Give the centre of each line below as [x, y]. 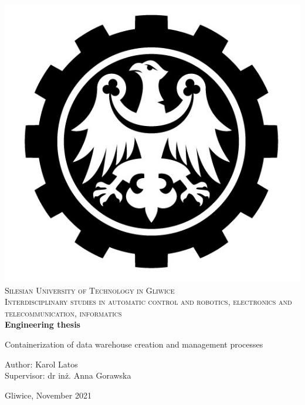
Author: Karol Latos [41, 364]
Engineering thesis [43, 324]
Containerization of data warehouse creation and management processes [134, 344]
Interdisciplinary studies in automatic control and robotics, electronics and [148, 302]
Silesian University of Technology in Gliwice [90, 290]
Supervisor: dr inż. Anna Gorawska [68, 375]
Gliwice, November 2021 [48, 395]
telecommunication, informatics [63, 313]
